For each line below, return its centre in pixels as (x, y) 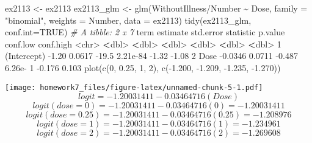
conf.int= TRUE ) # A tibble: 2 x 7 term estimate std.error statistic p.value (145, 32)
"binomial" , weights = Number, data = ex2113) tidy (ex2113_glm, (128, 20)
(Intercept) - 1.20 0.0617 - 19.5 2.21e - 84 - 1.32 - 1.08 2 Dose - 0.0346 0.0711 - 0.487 (152, 56)
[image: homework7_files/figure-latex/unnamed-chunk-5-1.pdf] (134, 87)
